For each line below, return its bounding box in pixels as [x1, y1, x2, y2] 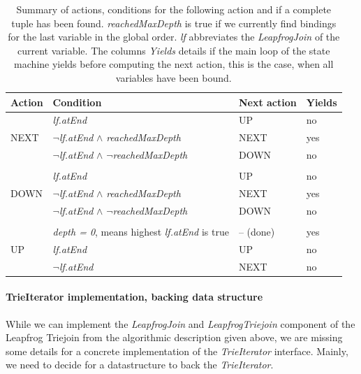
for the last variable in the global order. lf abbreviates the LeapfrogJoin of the [8, 29, 340, 44]
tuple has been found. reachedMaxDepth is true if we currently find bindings [11, 15, 337, 30]
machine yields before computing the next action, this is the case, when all [14, 57, 334, 71]
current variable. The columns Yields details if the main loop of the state [17, 43, 330, 57]
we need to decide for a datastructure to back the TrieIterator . [6, 357, 274, 372]
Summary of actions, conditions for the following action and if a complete [16, 2, 332, 16]
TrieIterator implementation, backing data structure [6, 289, 263, 304]
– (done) [238, 224, 275, 238]
